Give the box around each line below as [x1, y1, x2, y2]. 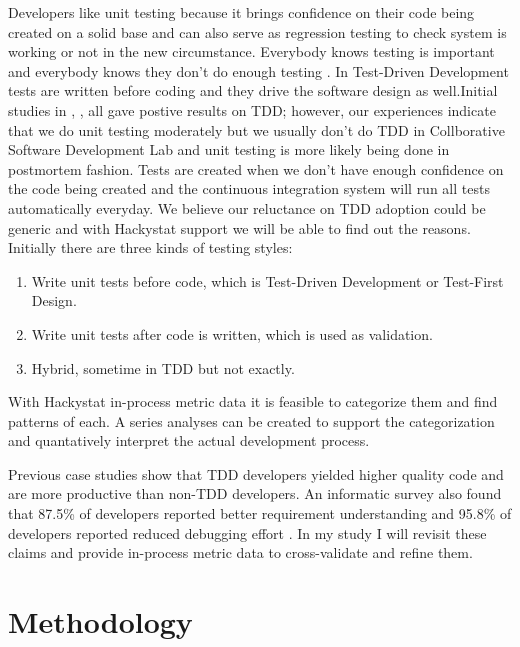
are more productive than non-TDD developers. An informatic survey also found [8, 483, 502, 504]
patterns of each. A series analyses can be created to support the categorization [8, 410, 495, 431]
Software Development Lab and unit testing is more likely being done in [8, 139, 450, 160]
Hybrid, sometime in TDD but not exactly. [31, 357, 295, 378]
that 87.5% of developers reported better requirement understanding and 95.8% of [8, 503, 512, 524]
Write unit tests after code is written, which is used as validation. [31, 323, 433, 344]
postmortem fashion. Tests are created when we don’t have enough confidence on [8, 158, 504, 179]
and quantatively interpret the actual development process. [8, 430, 370, 451]
